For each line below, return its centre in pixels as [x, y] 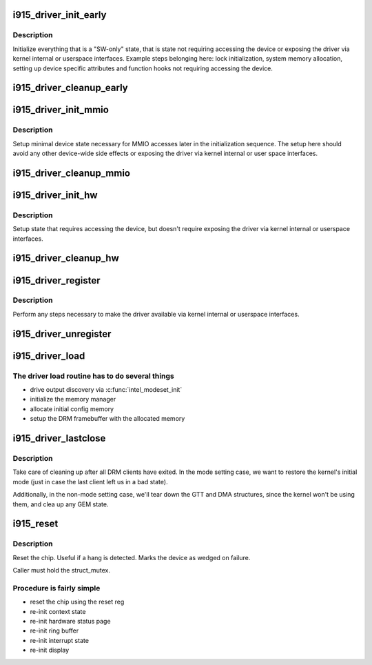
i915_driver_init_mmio [61, 110]
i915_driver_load [49, 356]
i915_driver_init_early [60, 15]
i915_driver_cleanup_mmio [72, 173]
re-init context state [58, 611]
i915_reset [35, 524]
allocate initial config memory [72, 409]
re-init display [50, 650]
